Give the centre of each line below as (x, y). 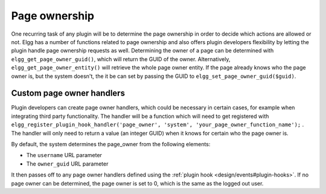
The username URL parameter (64, 155)
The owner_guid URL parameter (67, 164)
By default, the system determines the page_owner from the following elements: (111, 144)
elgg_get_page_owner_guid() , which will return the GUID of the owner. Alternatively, (121, 59)
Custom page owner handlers (68, 93)
